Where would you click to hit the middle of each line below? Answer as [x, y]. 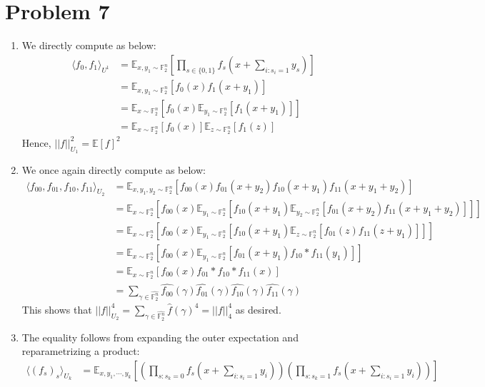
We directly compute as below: [89, 45]
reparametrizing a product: [81, 351]
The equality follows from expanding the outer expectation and [160, 337]
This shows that [57, 309]
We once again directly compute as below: [114, 169]
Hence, [36, 142]
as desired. [258, 309]
